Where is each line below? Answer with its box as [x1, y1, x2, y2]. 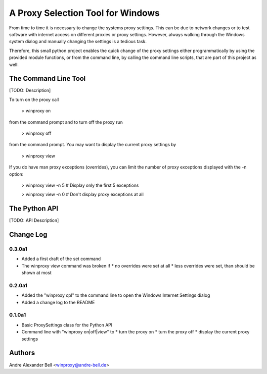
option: [9, 171, 24, 177]
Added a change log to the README [21, 299, 95, 305]
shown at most [21, 270, 52, 276]
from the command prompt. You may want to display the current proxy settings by [9, 142, 177, 148]
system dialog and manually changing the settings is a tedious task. [9, 39, 147, 45]
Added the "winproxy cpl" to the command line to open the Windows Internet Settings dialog [21, 292, 210, 298]
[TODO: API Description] [9, 217, 59, 223]
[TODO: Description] [9, 87, 51, 94]
